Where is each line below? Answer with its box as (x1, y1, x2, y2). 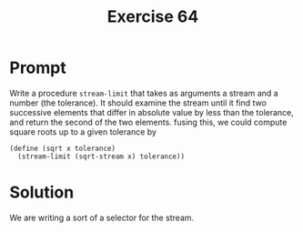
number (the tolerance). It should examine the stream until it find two (9, 97, 267, 108)
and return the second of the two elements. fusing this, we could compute (9, 116, 288, 127)
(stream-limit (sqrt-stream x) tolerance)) (17, 152, 185, 161)
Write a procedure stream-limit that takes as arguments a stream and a (9, 87, 279, 98)
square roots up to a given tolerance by (9, 126, 157, 137)
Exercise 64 (106, 6, 199, 27)
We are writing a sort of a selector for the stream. (9, 212, 195, 223)
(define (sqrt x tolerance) (9, 144, 116, 153)
